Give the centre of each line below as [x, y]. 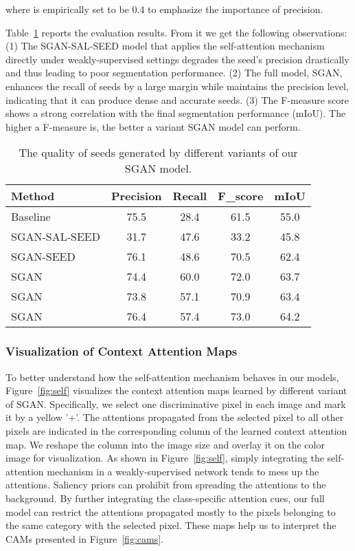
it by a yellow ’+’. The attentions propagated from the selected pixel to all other [175, 417]
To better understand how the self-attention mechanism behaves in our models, [172, 377]
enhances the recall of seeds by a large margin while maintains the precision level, [177, 86]
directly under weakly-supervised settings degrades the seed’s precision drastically [177, 59]
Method [33, 196]
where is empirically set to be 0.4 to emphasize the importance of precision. [164, 9]
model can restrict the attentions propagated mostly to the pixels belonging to [171, 511]
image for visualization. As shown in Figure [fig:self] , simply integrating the [165, 458]
